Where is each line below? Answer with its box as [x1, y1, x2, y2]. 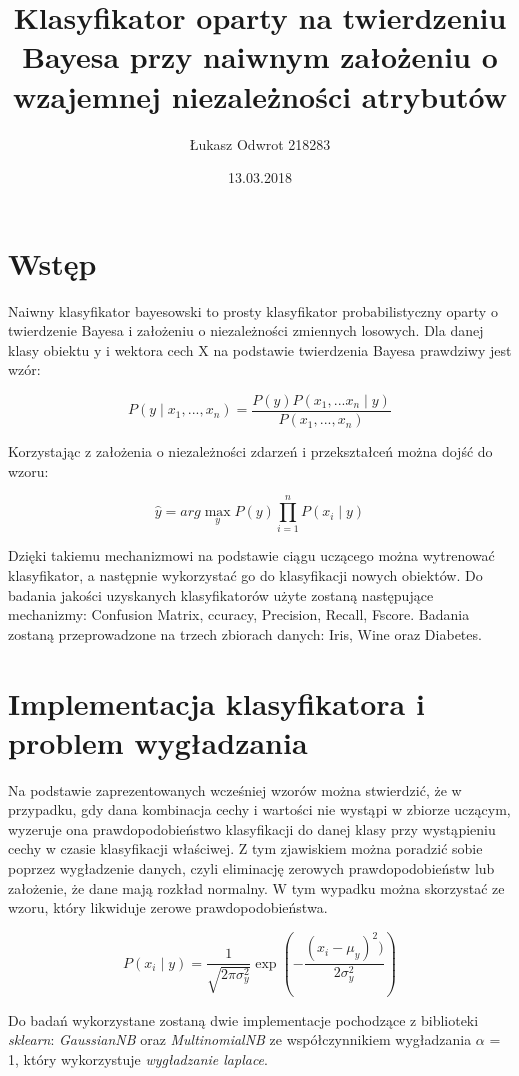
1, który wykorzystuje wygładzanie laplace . [8, 1048, 268, 1069]
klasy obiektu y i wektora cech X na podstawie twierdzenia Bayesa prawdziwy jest [8, 339, 512, 360]
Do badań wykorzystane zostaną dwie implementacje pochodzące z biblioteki [8, 1009, 479, 1030]
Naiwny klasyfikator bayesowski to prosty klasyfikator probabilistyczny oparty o [8, 300, 498, 321]
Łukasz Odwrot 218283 [189, 133, 331, 154]
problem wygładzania [8, 721, 308, 762]
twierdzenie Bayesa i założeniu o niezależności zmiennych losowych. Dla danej [8, 320, 484, 341]
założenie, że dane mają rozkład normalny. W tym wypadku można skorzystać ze [8, 877, 505, 898]
